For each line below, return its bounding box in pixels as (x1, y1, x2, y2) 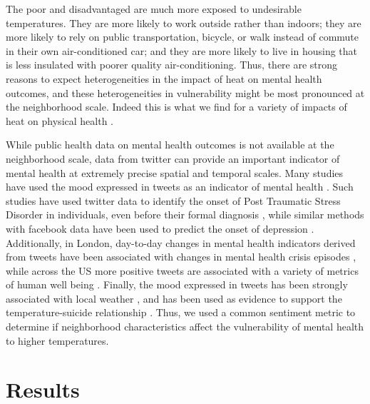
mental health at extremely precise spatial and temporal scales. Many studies (6, 165, 344, 180)
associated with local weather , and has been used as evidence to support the (6, 291, 342, 305)
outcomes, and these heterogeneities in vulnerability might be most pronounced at (6, 85, 365, 100)
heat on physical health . (6, 113, 113, 128)
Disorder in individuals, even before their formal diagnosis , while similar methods (6, 207, 364, 222)
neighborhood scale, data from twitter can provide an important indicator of (6, 151, 340, 166)
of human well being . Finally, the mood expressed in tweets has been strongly (6, 277, 348, 292)
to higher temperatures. (6, 333, 109, 348)
